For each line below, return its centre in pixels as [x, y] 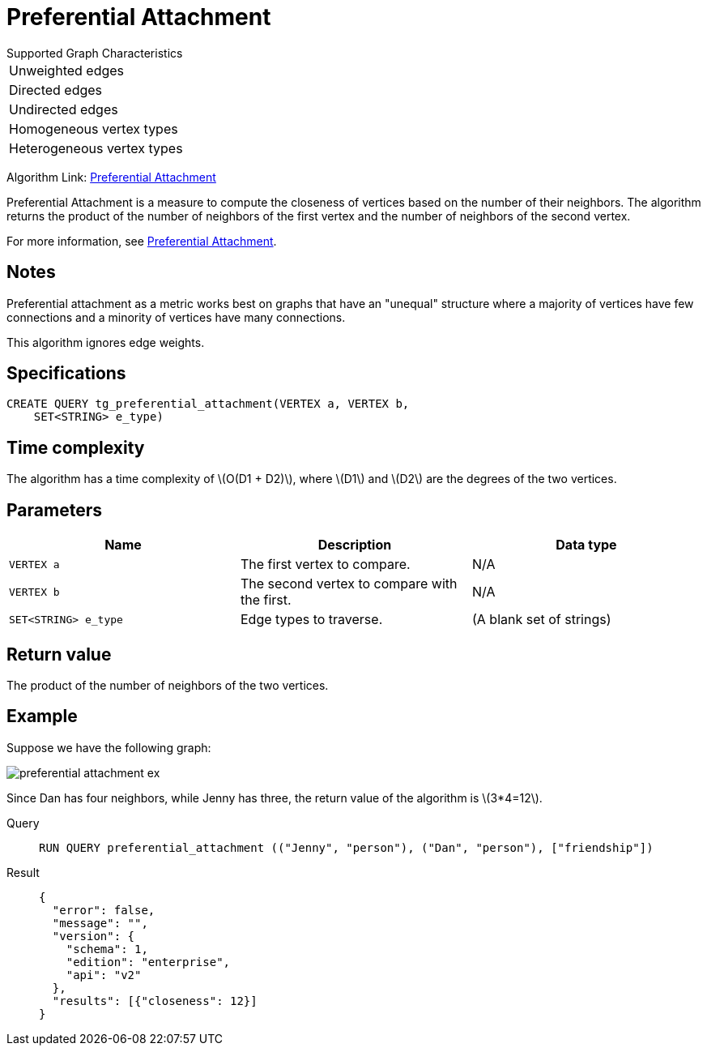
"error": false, [104, 910]
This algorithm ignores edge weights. [106, 342]
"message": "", [100, 923]
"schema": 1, [107, 949]
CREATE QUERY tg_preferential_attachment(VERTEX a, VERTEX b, [208, 404]
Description [355, 545]
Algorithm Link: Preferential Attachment [111, 177]
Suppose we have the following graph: [109, 747]
